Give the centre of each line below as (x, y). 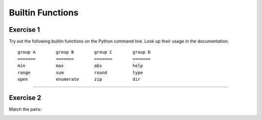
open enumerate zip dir (79, 79)
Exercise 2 (25, 98)
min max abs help (80, 66)
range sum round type (80, 73)
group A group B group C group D (84, 52)
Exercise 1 (25, 30)
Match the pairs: (25, 109)
